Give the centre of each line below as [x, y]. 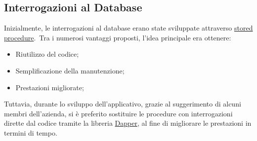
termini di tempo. [31, 132]
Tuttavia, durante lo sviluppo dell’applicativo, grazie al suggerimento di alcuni [123, 104]
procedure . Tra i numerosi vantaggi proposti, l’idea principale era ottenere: [118, 37]
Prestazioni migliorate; [50, 87]
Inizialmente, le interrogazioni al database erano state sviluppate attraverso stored [128, 28]
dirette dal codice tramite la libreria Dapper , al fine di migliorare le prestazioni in [128, 123]
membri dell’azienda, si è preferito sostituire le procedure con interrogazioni [118, 113]
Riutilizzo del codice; [47, 54]
